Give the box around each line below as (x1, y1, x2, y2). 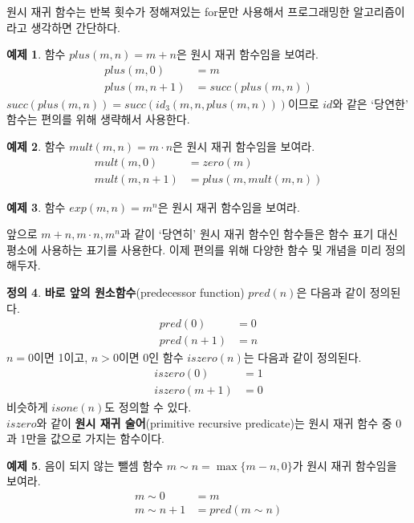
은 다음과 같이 (296, 284, 367, 301)
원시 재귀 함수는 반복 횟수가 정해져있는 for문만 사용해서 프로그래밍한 (6, 3, 350, 19)
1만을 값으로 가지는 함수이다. (20, 430, 164, 447)
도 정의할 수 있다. (104, 398, 192, 415)
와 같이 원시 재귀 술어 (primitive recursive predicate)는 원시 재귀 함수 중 (36, 414, 392, 431)
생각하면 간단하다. (30, 18, 121, 35)
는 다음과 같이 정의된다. (243, 349, 362, 366)
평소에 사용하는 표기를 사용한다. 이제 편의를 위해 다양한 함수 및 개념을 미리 (6, 241, 382, 257)
